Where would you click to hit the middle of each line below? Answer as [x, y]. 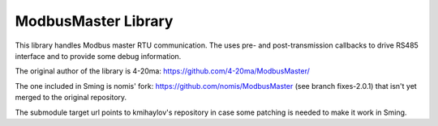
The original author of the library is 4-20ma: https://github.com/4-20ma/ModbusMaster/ [162, 71]
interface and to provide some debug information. [98, 56]
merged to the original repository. [71, 98]
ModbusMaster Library [94, 21]
